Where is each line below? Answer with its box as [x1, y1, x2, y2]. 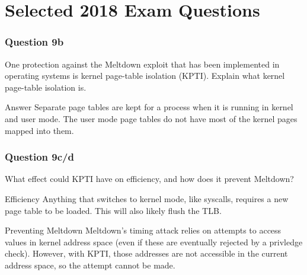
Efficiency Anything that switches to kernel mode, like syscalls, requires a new [5, 192, 289, 204]
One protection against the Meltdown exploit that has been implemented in [5, 57, 280, 70]
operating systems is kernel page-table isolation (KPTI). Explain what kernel [5, 69, 285, 82]
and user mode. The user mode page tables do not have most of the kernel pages [5, 112, 298, 124]
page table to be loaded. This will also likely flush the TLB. [5, 204, 222, 216]
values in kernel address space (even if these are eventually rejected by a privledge [5, 235, 303, 248]
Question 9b [5, 34, 64, 49]
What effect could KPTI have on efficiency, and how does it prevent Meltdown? [5, 172, 294, 185]
